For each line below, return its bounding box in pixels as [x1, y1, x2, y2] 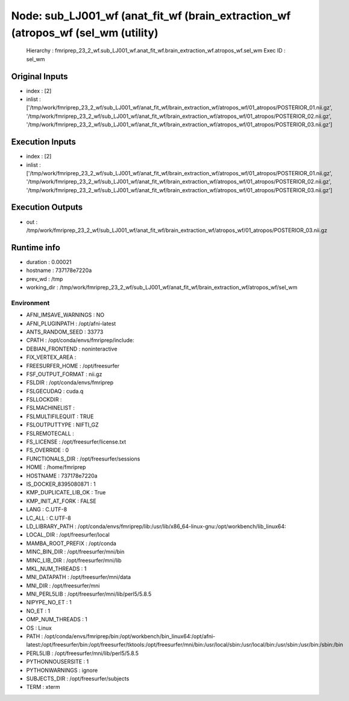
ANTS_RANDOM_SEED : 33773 [26, 328, 104, 335]
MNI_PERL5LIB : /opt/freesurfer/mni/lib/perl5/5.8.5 [26, 590, 152, 598]
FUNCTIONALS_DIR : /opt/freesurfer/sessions [26, 455, 140, 462]
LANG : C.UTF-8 [26, 506, 68, 513]
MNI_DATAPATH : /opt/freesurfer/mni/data [26, 573, 131, 581]
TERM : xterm [26, 683, 60, 691]
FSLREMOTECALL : [26, 430, 75, 437]
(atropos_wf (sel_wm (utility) [11, 26, 159, 39]
